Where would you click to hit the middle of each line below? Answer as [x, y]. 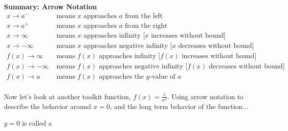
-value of [162, 76]
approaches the [122, 76]
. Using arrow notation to [205, 96]
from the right [146, 26]
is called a [37, 122]
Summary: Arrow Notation [50, 6]
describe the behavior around [48, 106]
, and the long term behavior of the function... [179, 106]
